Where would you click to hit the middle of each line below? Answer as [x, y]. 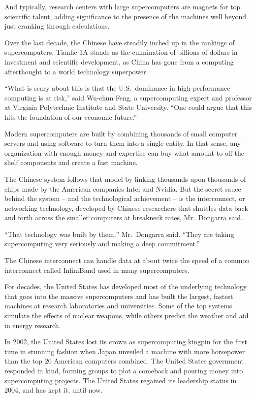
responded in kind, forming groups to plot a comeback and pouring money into [124, 370]
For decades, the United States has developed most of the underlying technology [126, 286]
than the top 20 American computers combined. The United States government [124, 361]
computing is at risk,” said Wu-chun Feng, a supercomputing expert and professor [128, 97]
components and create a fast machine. [79, 162]
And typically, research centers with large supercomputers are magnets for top [123, 6]
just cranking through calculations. [57, 26]
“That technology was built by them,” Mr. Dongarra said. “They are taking [119, 234]
